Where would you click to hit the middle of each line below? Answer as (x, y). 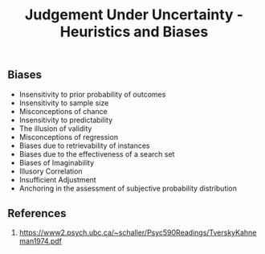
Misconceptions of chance (63, 111)
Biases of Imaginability (57, 162)
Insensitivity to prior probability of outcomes (92, 94)
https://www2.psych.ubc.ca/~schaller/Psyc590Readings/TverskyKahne (138, 233)
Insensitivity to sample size (64, 103)
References (37, 213)
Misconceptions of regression (68, 137)
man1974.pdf (40, 241)
